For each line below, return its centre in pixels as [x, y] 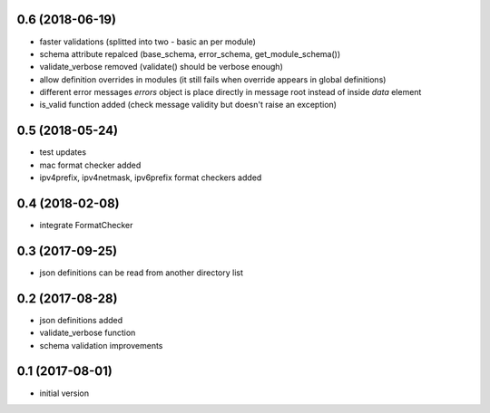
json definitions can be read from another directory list [142, 273]
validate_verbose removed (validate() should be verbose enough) [161, 67]
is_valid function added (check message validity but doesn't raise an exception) [188, 105]
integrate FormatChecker [86, 226]
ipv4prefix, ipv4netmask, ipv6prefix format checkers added [151, 178]
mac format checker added [90, 165]
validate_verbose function [88, 333]
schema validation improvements [101, 345]
